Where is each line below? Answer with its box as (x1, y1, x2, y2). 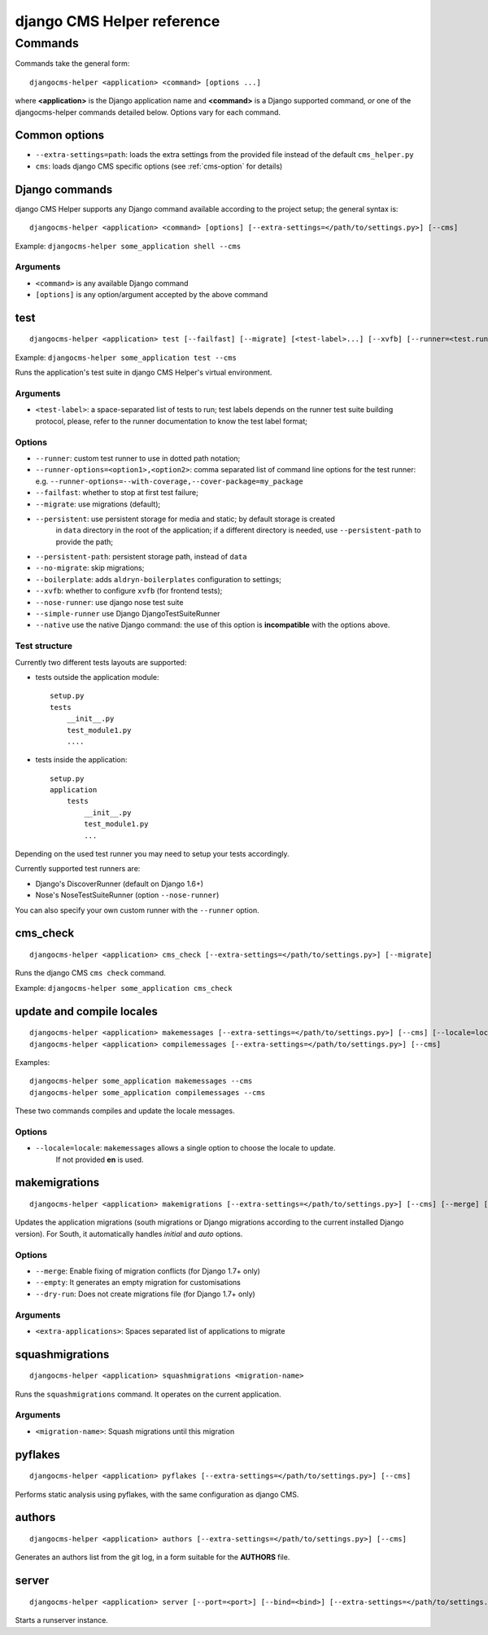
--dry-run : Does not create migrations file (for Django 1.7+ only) (35, 1289, 255, 1299)
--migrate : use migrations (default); (35, 499, 161, 509)
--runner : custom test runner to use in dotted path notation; (35, 453, 241, 463)
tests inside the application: (35, 755, 128, 765)
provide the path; (55, 537, 114, 546)
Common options (15, 129, 105, 142)
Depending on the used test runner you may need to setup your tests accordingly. (15, 849, 290, 859)
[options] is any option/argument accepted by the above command (35, 290, 268, 300)
